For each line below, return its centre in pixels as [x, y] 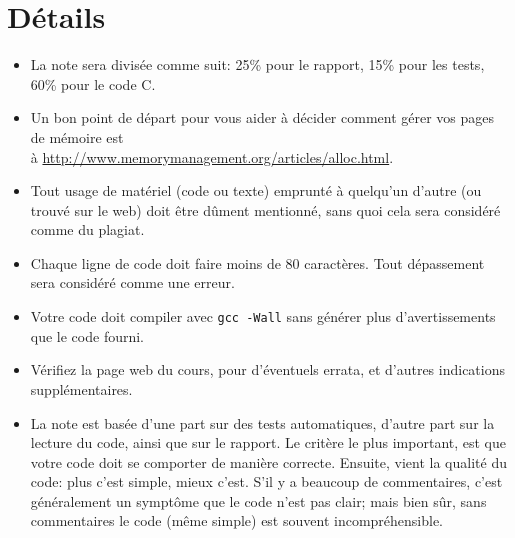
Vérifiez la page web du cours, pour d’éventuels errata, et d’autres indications [268, 369]
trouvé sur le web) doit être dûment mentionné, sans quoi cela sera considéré [265, 209]
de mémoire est [77, 136]
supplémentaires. [81, 388]
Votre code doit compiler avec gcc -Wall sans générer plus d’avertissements [263, 316]
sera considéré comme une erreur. [132, 282]
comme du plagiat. [87, 229]
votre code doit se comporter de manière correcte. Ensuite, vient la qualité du [268, 461]
